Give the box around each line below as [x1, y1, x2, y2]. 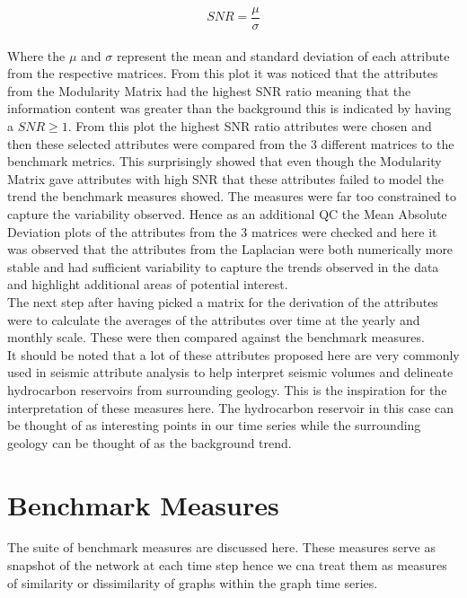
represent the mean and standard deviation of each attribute [116, 46, 450, 65]
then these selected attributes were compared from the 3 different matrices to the [7, 134, 454, 153]
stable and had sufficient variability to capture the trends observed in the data [7, 257, 439, 276]
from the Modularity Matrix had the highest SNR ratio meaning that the [7, 81, 411, 100]
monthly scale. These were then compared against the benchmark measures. [7, 328, 425, 347]
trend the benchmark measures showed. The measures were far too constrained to [7, 187, 457, 206]
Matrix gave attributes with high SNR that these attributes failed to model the [7, 169, 444, 188]
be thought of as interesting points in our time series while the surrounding [7, 416, 421, 435]
